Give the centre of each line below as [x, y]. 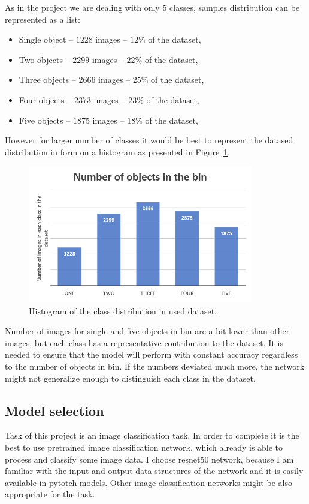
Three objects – [47, 79]
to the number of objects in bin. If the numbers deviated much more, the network [155, 366]
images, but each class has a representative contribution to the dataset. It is [144, 342]
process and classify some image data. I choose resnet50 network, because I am [149, 459]
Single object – [46, 39]
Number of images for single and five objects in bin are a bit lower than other [147, 331]
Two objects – [44, 59]
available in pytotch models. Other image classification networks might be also [149, 482]
